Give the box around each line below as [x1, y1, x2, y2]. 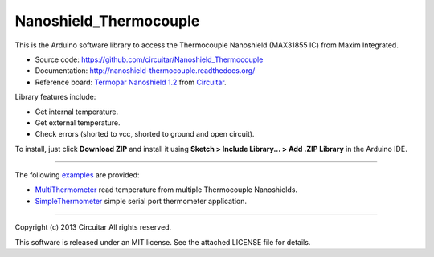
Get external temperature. [35, 117, 121, 128]
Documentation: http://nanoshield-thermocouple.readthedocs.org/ [35, 66, 256, 75]
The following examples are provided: [14, 170, 140, 180]
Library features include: [14, 92, 96, 102]
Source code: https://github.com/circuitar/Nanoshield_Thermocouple [35, 55, 264, 64]
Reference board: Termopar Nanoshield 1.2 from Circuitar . [35, 77, 227, 87]
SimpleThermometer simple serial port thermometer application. [35, 196, 248, 206]
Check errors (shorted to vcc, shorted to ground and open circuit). [35, 129, 255, 139]
